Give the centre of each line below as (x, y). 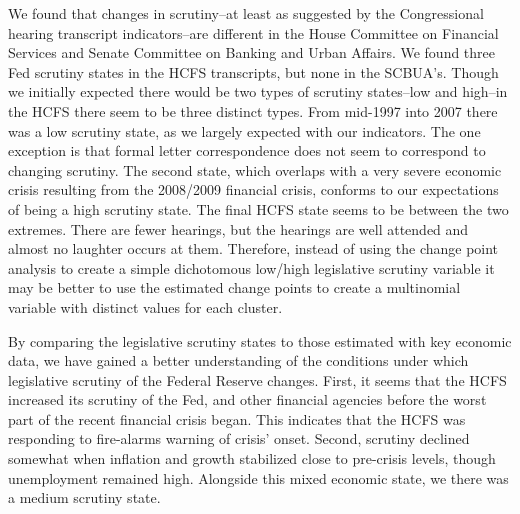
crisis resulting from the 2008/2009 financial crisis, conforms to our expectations (253, 189)
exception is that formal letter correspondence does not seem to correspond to (247, 150)
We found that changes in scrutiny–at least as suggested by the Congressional (246, 13)
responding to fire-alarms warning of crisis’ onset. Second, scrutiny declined (239, 438)
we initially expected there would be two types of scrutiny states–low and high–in (258, 91)
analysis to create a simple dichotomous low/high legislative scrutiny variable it (251, 267)
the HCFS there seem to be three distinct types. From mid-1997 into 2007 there (253, 110)
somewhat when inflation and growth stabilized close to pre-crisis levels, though (252, 458)
